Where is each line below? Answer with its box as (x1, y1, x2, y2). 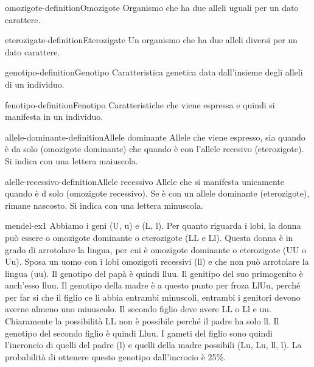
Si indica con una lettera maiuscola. (5, 154, 138, 167)
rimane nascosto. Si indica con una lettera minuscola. (5, 198, 203, 211)
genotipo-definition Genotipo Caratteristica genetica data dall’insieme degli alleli (5, 66, 303, 79)
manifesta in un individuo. (5, 110, 103, 123)
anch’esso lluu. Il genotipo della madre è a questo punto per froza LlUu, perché (5, 279, 301, 292)
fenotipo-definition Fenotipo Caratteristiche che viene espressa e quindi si (5, 98, 275, 111)
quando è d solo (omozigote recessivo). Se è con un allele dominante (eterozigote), (5, 187, 310, 200)
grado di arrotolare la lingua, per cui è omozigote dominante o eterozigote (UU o (5, 243, 306, 256)
